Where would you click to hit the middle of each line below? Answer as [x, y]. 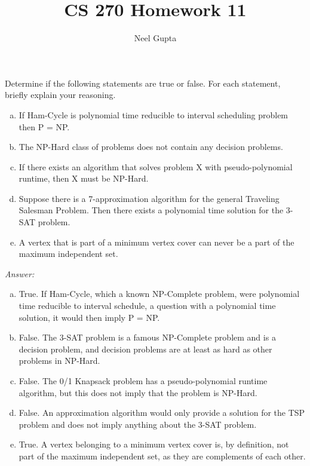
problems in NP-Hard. [59, 361]
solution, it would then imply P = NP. [89, 317]
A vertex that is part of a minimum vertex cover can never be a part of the [156, 242]
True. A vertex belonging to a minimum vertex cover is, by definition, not [154, 444]
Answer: [20, 273]
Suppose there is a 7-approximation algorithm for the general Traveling [149, 198]
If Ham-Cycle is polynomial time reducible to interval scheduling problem [154, 114]
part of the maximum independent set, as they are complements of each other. [162, 456]
